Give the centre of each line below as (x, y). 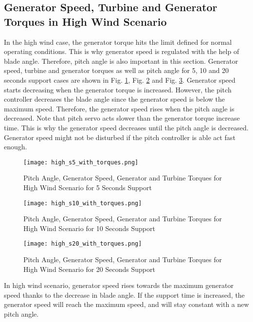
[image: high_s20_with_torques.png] (83, 244)
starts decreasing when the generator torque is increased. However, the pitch (118, 89)
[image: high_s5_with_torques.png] (81, 162)
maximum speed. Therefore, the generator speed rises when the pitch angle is (119, 108)
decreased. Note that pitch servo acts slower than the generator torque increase (122, 118)
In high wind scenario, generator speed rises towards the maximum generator (119, 285)
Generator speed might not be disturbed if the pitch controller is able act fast (120, 137)
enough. (16, 147)
